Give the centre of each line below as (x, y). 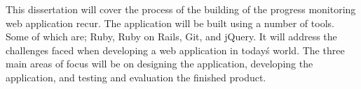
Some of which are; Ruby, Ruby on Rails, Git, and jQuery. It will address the (171, 37)
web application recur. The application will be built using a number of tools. (170, 23)
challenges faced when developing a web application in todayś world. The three (175, 50)
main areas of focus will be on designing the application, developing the (159, 64)
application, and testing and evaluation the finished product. (136, 77)
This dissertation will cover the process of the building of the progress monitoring (181, 9)
